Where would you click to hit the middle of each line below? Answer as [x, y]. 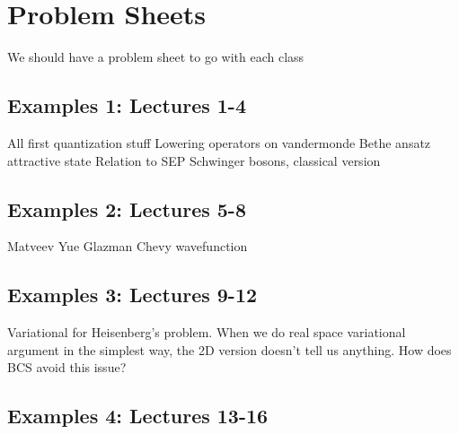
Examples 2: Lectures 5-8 [127, 208]
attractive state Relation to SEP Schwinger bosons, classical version [194, 160]
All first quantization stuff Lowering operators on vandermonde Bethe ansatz [219, 142]
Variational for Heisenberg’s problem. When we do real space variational [207, 332]
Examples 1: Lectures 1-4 [127, 105]
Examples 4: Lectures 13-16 [138, 416]
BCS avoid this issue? [67, 367]
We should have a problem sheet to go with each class [156, 57]
